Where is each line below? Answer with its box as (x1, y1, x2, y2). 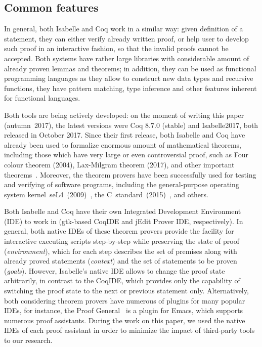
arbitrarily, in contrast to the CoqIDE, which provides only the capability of (4, 275, 240, 286)
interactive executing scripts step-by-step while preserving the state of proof (4, 236, 239, 246)
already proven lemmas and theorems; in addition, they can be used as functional (4, 63, 256, 73)
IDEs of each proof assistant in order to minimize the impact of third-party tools (4, 325, 255, 335)
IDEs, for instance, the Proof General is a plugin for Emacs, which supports (4, 305, 243, 316)
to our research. (4, 335, 53, 345)
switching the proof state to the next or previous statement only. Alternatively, (4, 285, 249, 296)
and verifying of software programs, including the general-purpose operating (4, 179, 239, 190)
